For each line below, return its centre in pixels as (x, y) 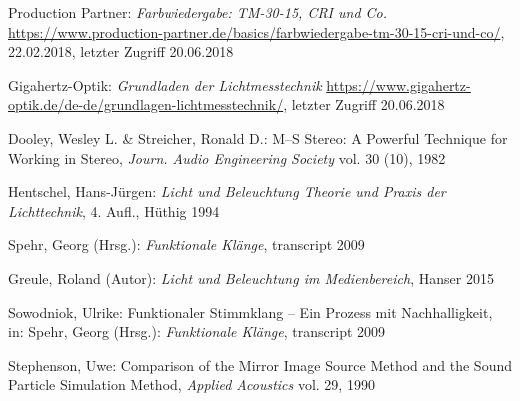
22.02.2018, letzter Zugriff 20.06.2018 (121, 51)
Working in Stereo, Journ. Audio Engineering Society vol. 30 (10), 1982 (227, 157)
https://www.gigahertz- (398, 84)
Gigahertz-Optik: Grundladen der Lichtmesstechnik (165, 84)
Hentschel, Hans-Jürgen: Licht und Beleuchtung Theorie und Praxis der (227, 191)
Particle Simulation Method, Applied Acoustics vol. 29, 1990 (191, 384)
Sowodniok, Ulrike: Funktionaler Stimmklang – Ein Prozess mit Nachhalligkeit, (250, 311)
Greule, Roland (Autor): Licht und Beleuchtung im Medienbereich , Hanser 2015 (251, 277)
